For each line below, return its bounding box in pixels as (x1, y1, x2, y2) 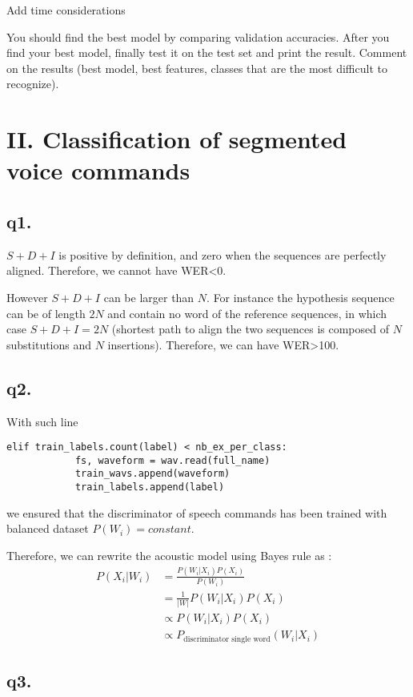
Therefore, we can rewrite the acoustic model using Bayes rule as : (6, 546, 332, 563)
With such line (6, 413, 78, 429)
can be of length (6, 304, 86, 321)
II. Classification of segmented (6, 123, 347, 155)
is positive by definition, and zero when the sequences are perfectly (58, 246, 387, 263)
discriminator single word (183, 635, 271, 643)
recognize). (6, 75, 59, 92)
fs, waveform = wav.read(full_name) (74, 454, 271, 466)
